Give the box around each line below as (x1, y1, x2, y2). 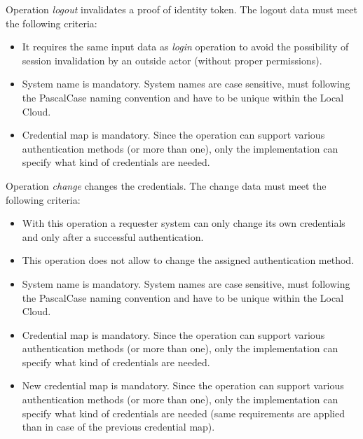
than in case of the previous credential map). (22, 419, 215, 434)
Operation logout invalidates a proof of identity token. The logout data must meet (6, 2, 357, 16)
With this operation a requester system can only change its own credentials (22, 216, 345, 230)
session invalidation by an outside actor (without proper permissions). (22, 53, 322, 67)
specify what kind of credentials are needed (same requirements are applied (22, 405, 345, 420)
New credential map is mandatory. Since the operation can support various (22, 378, 344, 393)
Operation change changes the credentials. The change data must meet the (6, 178, 327, 193)
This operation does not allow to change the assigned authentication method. (22, 253, 355, 267)
